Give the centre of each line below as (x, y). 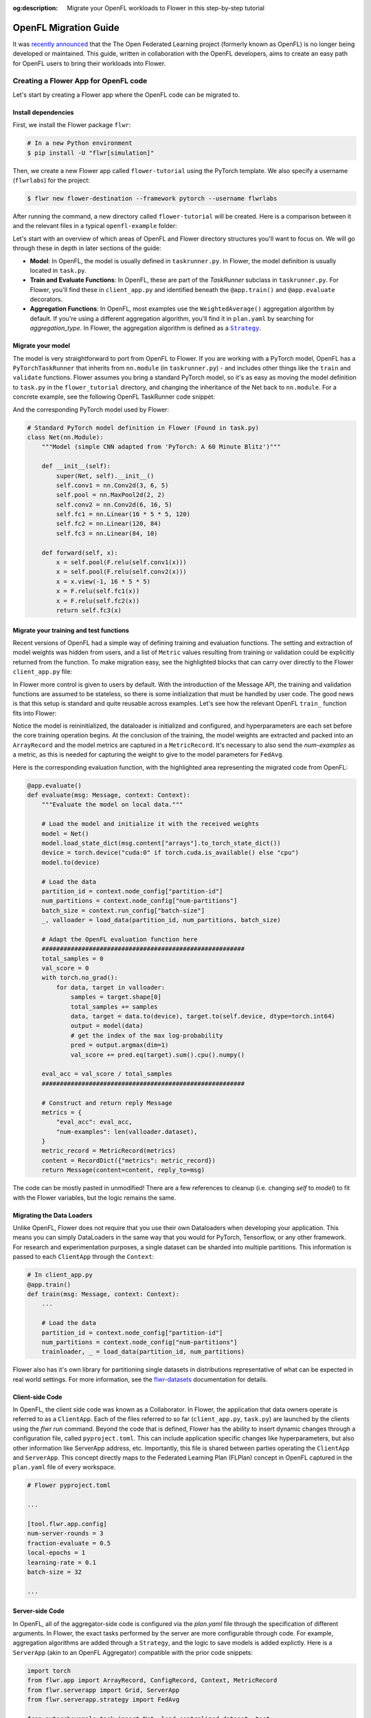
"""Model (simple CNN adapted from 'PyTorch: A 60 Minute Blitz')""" (161, 447)
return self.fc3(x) (89, 610)
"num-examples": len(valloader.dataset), (127, 1131)
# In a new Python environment (80, 143)
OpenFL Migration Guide (66, 27)
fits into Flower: (35, 713)
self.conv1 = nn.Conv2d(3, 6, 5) (112, 485)
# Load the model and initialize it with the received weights (150, 824)
